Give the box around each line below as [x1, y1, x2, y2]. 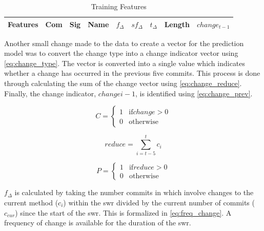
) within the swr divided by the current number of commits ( [63, 197, 255, 207]
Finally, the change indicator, [4, 88, 96, 98]
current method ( [4, 197, 58, 207]
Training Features [91, 1, 147, 11]
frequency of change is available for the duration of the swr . [4, 217, 191, 228]
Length [164, 18, 190, 29]
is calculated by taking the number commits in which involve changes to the [14, 187, 254, 198]
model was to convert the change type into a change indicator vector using [4, 48, 238, 58]
